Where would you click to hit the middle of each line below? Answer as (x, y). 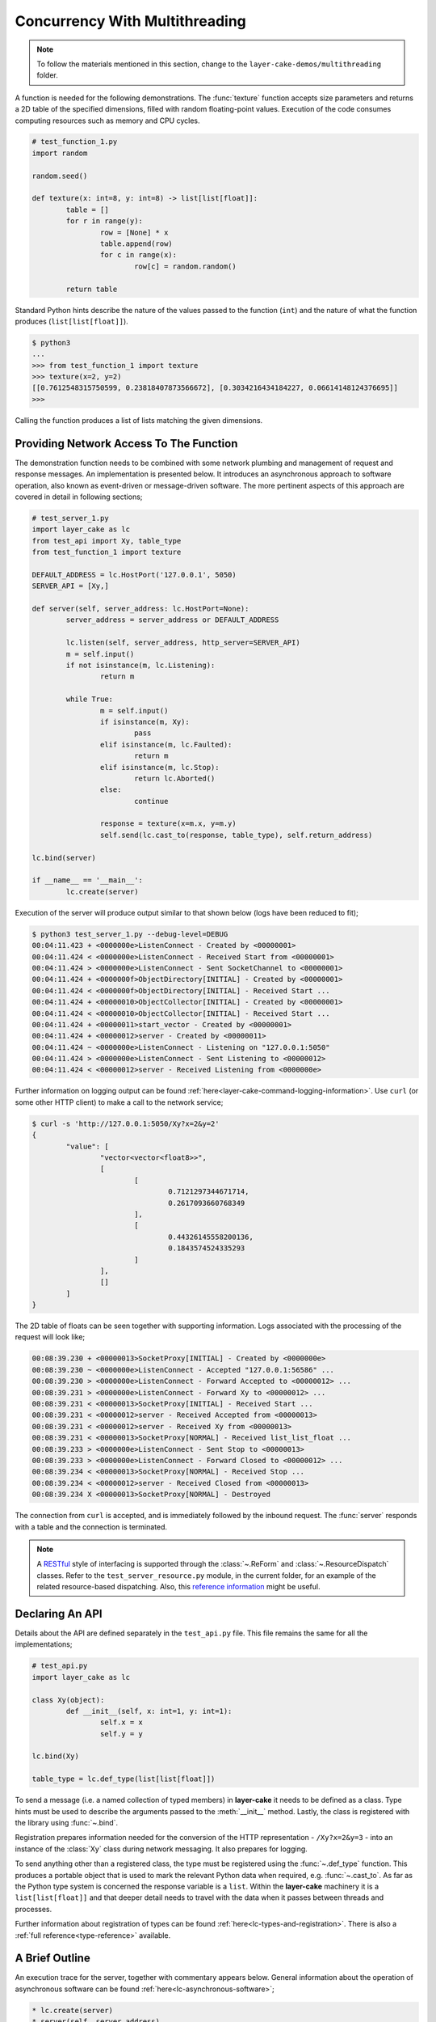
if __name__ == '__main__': (87, 880)
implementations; (44, 1644)
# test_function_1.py (75, 142)
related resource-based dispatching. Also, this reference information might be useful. (178, 1587)
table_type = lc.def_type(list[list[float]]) (124, 1779)
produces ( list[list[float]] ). (71, 321)
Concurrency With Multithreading (130, 21)
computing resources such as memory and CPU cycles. (107, 121)
